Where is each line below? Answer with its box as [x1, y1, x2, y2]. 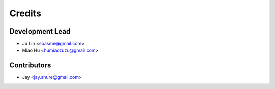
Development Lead [9, 27, 71, 36]
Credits [9, 8, 42, 19]
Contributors [9, 61, 51, 70]
